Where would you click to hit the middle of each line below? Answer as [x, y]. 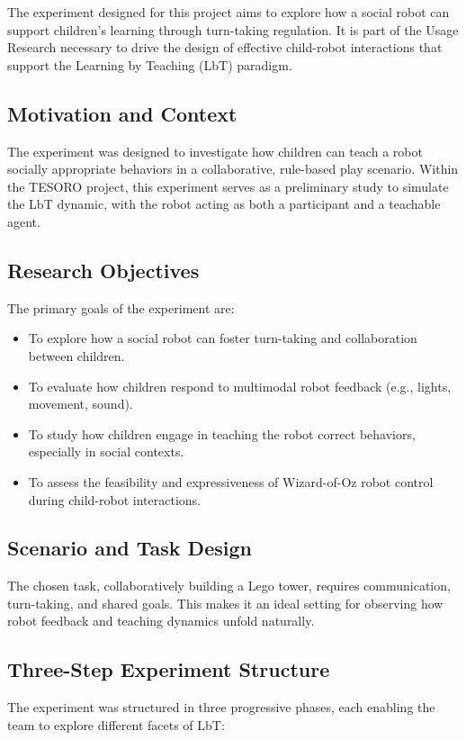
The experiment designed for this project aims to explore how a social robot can [229, 12]
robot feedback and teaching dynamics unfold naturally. [161, 621]
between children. [76, 355]
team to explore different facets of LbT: [116, 724]
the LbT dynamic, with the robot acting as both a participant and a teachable [224, 204]
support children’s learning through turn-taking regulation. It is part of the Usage [233, 29]
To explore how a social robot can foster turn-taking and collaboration [223, 338]
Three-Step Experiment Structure [169, 669]
